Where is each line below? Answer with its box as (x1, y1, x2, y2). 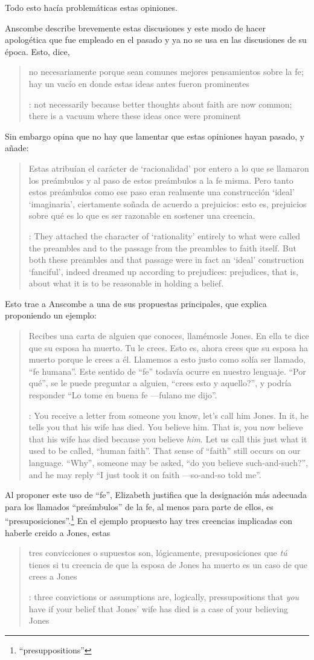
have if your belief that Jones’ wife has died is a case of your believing (28, 602, 288, 615)
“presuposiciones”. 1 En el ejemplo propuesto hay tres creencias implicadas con (5, 513, 293, 527)
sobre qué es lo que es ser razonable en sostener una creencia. (28, 209, 255, 222)
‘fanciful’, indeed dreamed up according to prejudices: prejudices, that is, (28, 265, 298, 277)
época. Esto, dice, (5, 45, 70, 57)
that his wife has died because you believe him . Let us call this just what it (28, 432, 307, 445)
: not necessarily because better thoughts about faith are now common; (28, 97, 292, 110)
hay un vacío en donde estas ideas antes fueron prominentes (28, 77, 250, 89)
